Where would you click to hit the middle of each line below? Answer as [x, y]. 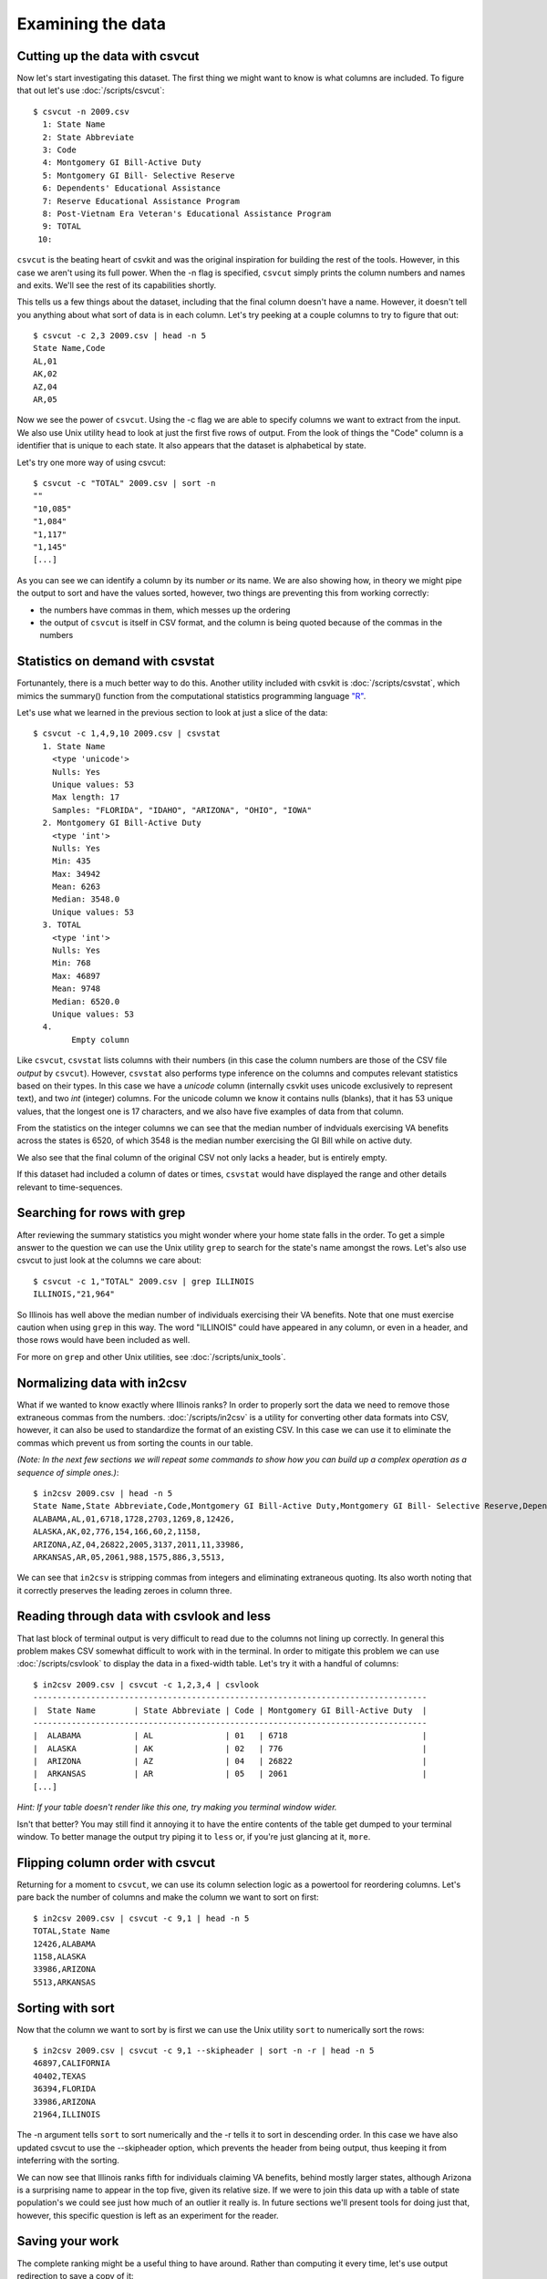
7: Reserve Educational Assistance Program [141, 201]
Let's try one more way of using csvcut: [91, 462]
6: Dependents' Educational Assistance [131, 188]
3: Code [59, 150]
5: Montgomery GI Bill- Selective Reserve [139, 175]
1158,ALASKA [60, 1956]
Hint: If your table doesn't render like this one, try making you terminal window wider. [177, 1807]
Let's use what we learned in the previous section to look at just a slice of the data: [172, 712]
